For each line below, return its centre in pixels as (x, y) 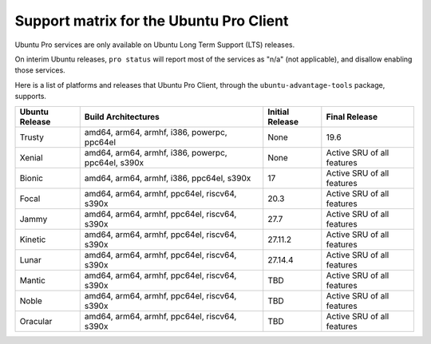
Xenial (31, 157)
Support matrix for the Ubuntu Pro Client (152, 21)
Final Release (352, 117)
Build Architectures (122, 117)
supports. (31, 97)
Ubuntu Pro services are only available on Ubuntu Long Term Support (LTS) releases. (155, 45)
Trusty (32, 137)
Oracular (36, 321)
